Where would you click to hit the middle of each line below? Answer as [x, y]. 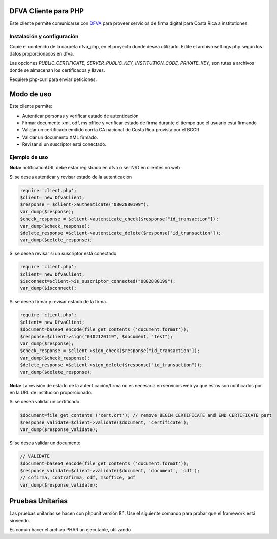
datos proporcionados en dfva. [42, 54]
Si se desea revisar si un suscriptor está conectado [63, 253]
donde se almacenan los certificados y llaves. [57, 70]
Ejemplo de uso [29, 157]
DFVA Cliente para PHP [47, 11]
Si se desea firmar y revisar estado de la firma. [58, 302]
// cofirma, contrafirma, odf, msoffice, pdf [78, 478]
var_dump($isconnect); [48, 288]
